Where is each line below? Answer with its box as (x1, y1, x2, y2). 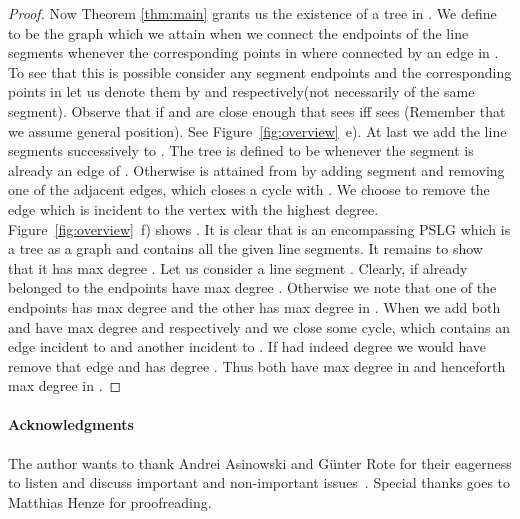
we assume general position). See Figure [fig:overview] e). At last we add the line (8, 120, 507, 141)
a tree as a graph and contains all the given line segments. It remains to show (8, 238, 483, 259)
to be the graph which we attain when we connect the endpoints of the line (8, 22, 469, 43)
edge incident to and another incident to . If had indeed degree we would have (8, 336, 487, 357)
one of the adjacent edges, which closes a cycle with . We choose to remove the (8, 179, 490, 200)
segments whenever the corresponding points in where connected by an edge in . (8, 42, 499, 63)
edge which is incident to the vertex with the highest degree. (8, 198, 379, 219)
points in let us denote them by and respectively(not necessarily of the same (8, 81, 475, 102)
